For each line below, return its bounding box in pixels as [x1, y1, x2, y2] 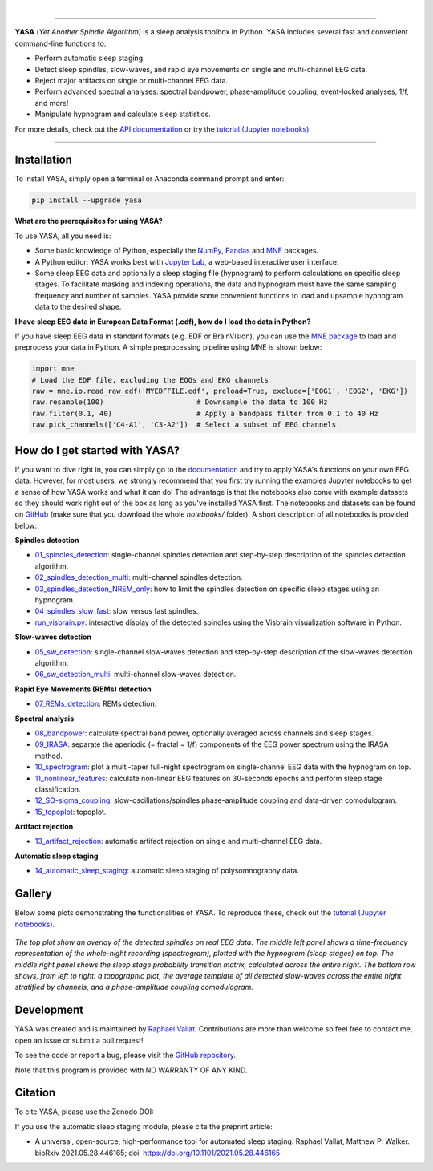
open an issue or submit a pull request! [14, 1035, 144, 1045]
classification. [34, 784, 81, 794]
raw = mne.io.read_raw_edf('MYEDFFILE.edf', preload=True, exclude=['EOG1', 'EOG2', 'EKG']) [31, 387, 408, 396]
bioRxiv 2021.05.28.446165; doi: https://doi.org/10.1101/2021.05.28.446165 [34, 1148, 281, 1157]
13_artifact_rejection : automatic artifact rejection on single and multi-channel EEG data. [34, 837, 322, 846]
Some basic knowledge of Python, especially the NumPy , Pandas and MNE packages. [34, 245, 319, 256]
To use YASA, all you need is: [14, 231, 111, 241]
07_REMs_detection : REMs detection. [34, 699, 157, 709]
